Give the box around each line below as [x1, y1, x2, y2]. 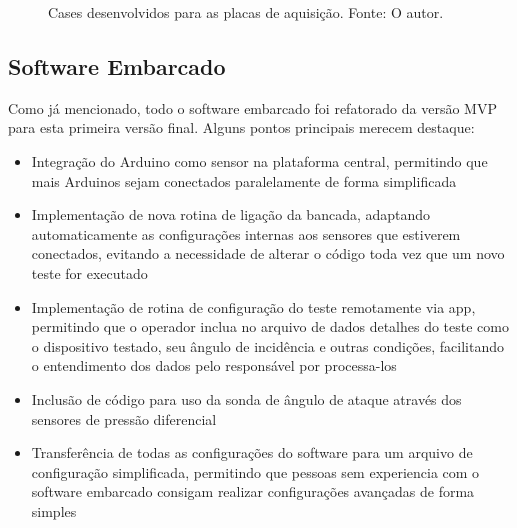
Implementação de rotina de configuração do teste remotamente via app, [31, 296, 476, 317]
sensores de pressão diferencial [31, 408, 217, 429]
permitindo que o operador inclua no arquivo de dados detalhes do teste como [31, 316, 509, 337]
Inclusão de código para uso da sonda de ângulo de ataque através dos [31, 388, 462, 409]
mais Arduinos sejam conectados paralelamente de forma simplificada [31, 170, 457, 191]
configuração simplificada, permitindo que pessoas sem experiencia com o [31, 461, 480, 482]
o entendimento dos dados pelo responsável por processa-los [31, 355, 397, 376]
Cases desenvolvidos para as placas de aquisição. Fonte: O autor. [48, 2, 444, 22]
